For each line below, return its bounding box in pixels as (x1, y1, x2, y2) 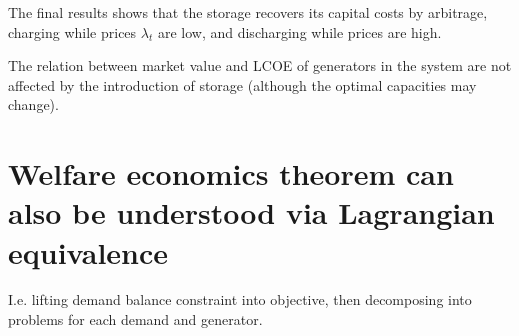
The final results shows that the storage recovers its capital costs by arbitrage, (8, 2, 488, 22)
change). (8, 94, 59, 115)
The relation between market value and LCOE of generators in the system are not (8, 55, 512, 76)
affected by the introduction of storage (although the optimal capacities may (8, 74, 477, 95)
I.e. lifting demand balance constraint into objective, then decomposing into (8, 289, 472, 310)
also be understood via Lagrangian (8, 192, 495, 233)
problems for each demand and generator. (8, 309, 263, 330)
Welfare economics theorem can (8, 153, 454, 194)
